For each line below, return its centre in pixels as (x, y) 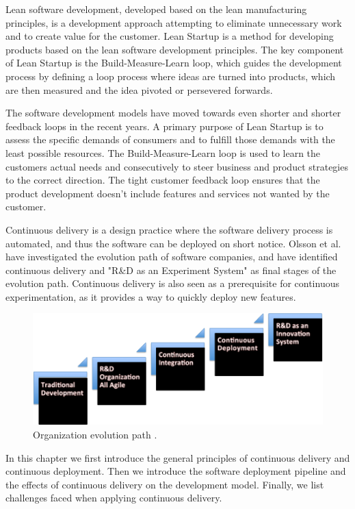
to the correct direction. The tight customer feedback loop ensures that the (163, 180)
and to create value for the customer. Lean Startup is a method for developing (170, 36)
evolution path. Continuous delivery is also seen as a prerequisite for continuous (172, 283)
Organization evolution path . (95, 434)
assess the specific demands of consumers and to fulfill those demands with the (170, 139)
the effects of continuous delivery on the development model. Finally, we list (165, 484)
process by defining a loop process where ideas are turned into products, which (171, 76)
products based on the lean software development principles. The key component (175, 49)
